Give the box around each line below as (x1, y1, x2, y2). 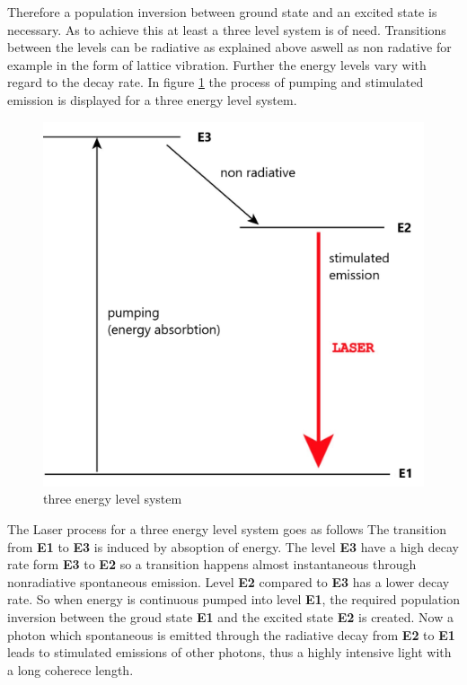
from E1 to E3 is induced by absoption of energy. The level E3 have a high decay (7, 537, 459, 556)
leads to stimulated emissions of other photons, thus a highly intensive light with (7, 643, 452, 662)
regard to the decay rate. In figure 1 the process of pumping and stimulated (7, 73, 424, 92)
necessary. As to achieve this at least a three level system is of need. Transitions (7, 20, 446, 39)
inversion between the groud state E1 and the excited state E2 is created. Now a (7, 607, 454, 626)
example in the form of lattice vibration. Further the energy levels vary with (7, 55, 427, 74)
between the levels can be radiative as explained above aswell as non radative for (7, 38, 452, 57)
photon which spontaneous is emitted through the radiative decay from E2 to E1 (7, 625, 455, 644)
